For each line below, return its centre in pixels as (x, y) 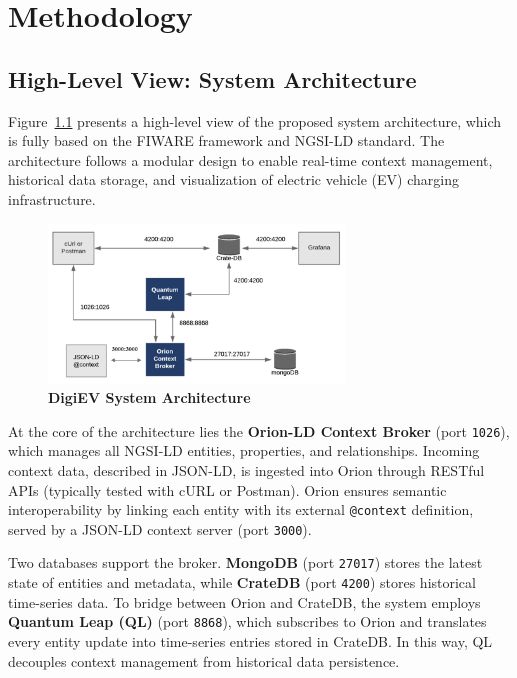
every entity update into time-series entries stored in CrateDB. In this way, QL (250, 641)
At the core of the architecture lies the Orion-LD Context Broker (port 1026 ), (259, 430)
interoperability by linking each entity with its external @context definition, (241, 509)
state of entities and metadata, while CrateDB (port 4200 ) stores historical (242, 582)
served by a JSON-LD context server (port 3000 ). (160, 528)
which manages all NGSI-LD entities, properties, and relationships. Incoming (244, 450)
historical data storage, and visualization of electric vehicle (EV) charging (233, 179)
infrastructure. (52, 198)
